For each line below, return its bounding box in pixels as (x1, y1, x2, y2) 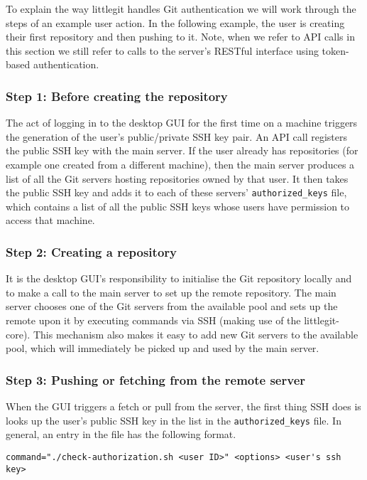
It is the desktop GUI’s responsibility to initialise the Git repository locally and (6, 271, 352, 286)
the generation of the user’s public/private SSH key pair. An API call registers (6, 129, 348, 144)
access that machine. (6, 213, 95, 228)
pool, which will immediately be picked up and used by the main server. (6, 341, 319, 356)
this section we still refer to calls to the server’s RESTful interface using (6, 43, 319, 58)
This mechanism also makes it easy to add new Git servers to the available (33, 326, 358, 341)
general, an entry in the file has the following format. (6, 427, 236, 442)
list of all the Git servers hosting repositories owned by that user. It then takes (6, 171, 349, 186)
